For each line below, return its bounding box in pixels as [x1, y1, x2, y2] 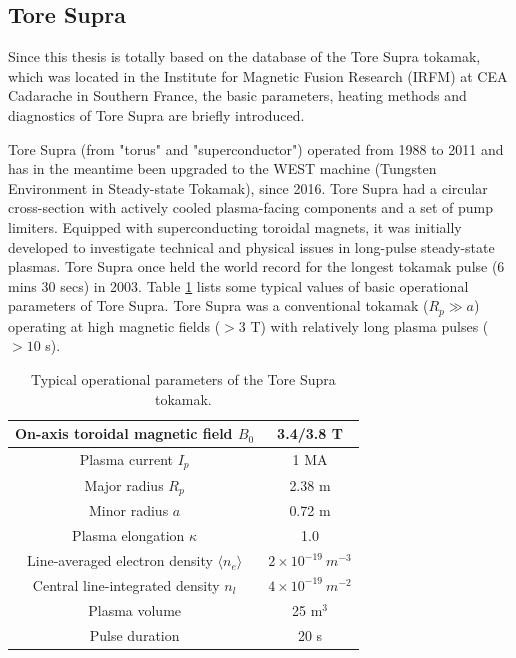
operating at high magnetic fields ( [8, 315, 221, 336]
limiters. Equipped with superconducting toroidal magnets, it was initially [8, 216, 462, 237]
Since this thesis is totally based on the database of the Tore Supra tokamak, [8, 46, 481, 67]
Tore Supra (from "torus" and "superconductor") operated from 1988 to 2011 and [8, 138, 504, 159]
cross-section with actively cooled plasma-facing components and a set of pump [8, 197, 494, 218]
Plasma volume [88, 599, 182, 620]
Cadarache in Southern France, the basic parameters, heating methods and [8, 85, 467, 106]
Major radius [84, 474, 164, 495]
